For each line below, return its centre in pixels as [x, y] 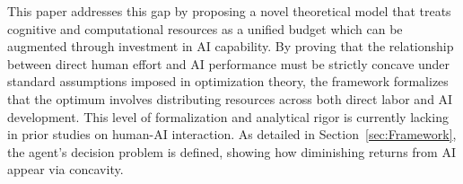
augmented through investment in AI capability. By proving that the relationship [231, 46]
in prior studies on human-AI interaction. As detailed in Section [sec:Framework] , [232, 134]
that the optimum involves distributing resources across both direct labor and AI [230, 98]
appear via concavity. [66, 169]
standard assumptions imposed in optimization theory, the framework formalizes [228, 81]
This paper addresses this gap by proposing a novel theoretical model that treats [229, 11]
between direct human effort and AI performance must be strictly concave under [229, 63]
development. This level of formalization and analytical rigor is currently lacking [228, 116]
